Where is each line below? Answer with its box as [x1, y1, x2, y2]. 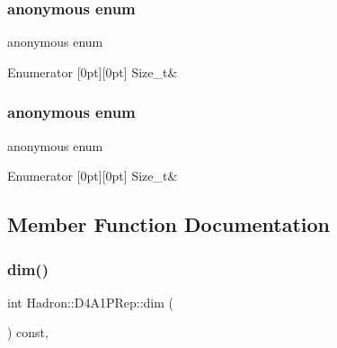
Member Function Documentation [7, 210, 331, 238]
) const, [7, 323, 49, 342]
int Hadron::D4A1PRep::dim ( [7, 292, 173, 311]
